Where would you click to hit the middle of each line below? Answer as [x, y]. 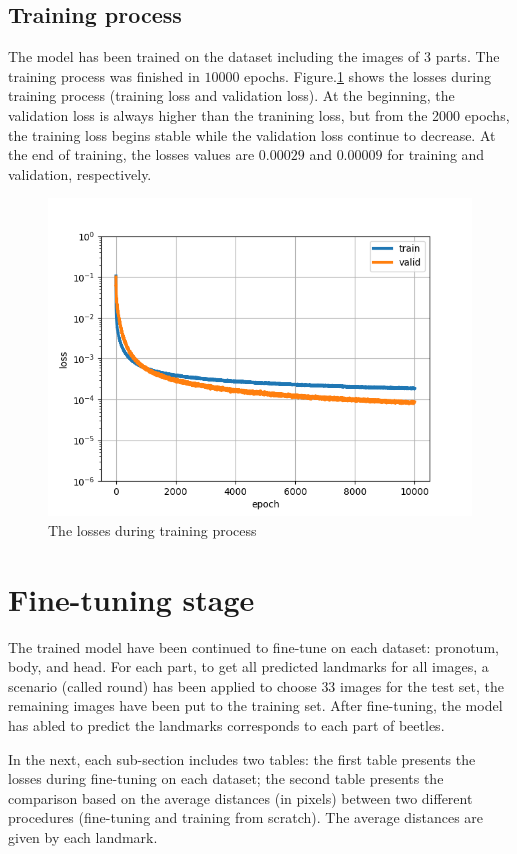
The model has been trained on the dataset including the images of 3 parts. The [254, 56]
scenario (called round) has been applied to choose [162, 685]
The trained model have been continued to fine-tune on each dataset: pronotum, [253, 646]
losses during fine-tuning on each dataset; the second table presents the [226, 778]
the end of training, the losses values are [131, 154]
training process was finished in [104, 75]
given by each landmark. [83, 837]
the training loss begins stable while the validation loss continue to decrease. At [252, 134]
